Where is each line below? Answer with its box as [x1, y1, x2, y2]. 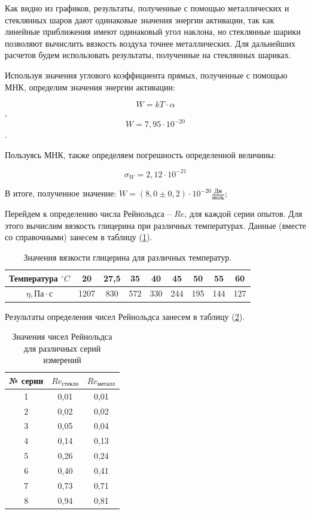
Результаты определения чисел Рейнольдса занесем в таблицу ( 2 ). [5, 310, 245, 322]
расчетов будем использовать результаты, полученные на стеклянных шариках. [5, 49, 291, 61]
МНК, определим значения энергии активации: [5, 80, 175, 93]
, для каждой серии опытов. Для [184, 207, 303, 220]
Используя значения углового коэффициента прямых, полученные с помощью [5, 68, 288, 81]
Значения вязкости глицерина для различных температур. [23, 251, 232, 263]
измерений [43, 353, 81, 366]
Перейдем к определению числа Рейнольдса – [5, 207, 172, 220]
